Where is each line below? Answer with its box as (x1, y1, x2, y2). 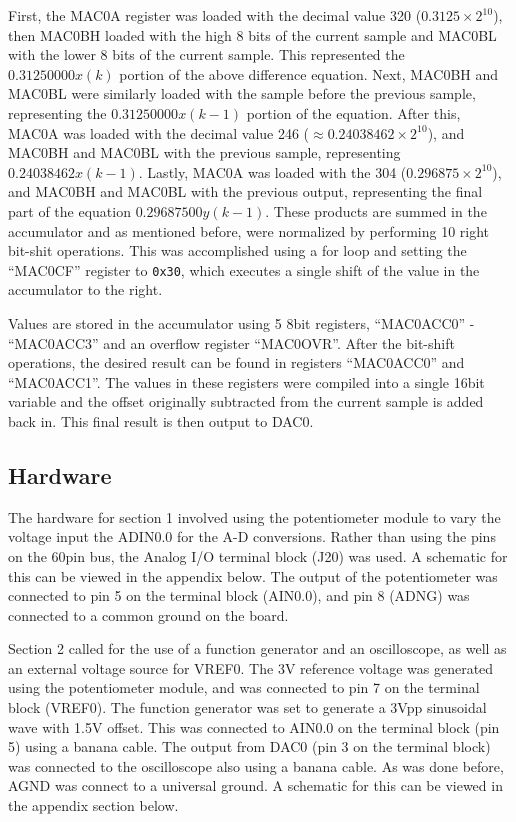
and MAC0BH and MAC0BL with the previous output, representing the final (8, 181, 483, 202)
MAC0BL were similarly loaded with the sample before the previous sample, (8, 83, 476, 104)
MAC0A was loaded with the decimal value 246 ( (8, 122, 310, 143)
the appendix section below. (8, 795, 179, 816)
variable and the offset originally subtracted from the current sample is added (8, 391, 484, 412)
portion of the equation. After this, (246, 102, 461, 123)
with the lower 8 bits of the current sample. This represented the (8, 44, 405, 65)
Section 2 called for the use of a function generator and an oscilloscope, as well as (8, 638, 507, 659)
